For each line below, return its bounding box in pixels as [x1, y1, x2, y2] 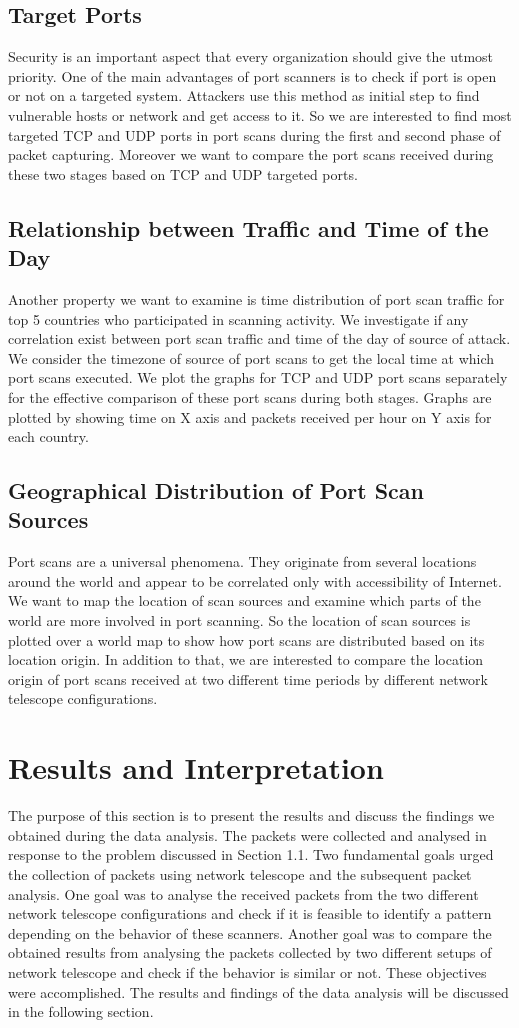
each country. [8, 426, 89, 447]
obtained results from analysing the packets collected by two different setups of [8, 942, 492, 963]
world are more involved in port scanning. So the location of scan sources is [8, 610, 471, 631]
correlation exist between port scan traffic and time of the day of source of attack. [8, 328, 511, 349]
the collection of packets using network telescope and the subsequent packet [8, 863, 472, 884]
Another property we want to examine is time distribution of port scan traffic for [8, 288, 505, 309]
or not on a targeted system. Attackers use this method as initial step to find [8, 85, 480, 106]
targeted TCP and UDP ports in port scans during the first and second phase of [8, 124, 501, 145]
